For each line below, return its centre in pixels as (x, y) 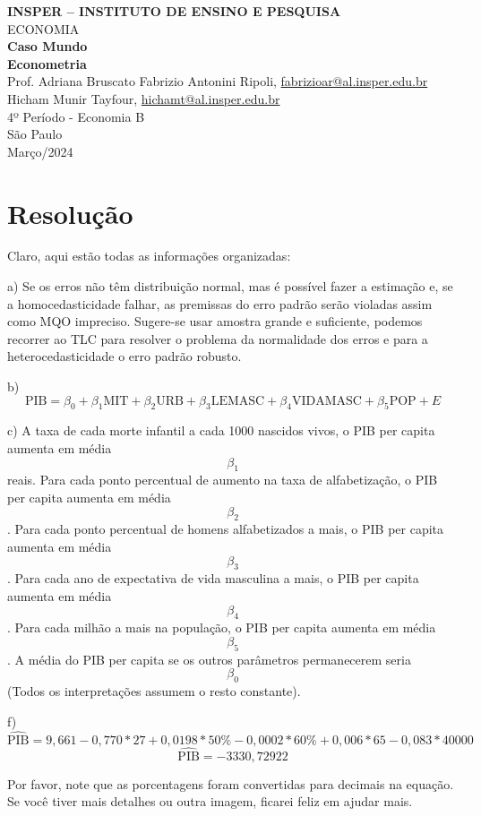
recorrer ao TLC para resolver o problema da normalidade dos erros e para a (218, 338)
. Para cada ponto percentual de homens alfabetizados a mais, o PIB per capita (226, 529)
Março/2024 (40, 151)
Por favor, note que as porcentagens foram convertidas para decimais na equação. (231, 783)
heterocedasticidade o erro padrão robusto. (125, 356)
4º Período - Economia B (76, 116)
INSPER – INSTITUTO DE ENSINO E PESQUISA (174, 11)
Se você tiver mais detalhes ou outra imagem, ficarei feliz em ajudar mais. (210, 801)
